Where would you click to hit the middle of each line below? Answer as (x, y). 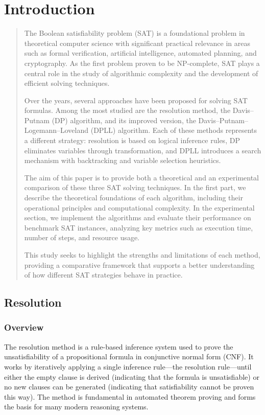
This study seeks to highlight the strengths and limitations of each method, (142, 255)
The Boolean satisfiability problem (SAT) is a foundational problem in (135, 33)
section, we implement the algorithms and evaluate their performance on (138, 217)
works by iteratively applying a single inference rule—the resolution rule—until (128, 366)
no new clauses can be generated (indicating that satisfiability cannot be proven (129, 387)
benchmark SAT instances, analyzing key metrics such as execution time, (139, 227)
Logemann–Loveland (56, 130)
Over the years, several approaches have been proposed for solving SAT (136, 100)
